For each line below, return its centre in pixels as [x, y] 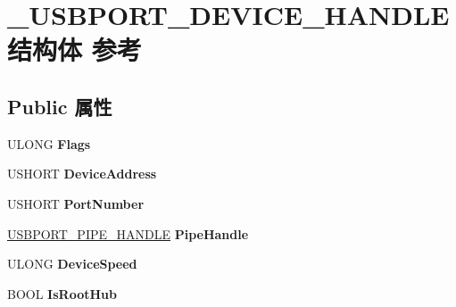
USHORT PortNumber [76, 203]
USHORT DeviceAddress [82, 174]
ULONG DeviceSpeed [72, 264]
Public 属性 [60, 106]
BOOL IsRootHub [62, 293]
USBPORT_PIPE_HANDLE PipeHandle [128, 233]
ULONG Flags [49, 143]
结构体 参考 [75, 50]
